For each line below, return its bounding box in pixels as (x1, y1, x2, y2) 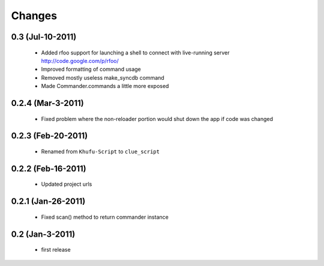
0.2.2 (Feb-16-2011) (11, 164, 86, 174)
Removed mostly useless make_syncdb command (41, 74, 164, 81)
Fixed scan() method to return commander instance (41, 213, 169, 220)
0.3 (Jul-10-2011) (11, 32, 77, 42)
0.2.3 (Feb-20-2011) (11, 131, 88, 141)
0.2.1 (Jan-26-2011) (11, 197, 86, 207)
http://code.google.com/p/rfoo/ (41, 57, 119, 64)
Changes (11, 9, 57, 22)
